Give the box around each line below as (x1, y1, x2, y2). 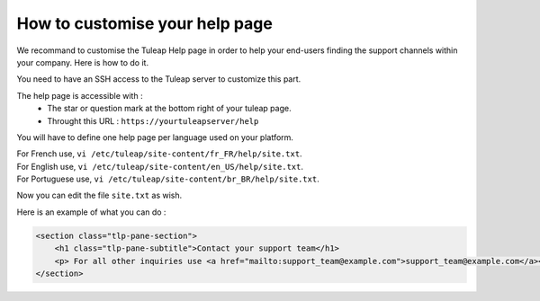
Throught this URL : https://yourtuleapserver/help (47, 115, 259, 126)
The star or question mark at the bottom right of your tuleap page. (47, 103, 292, 114)
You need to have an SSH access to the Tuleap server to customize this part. (16, 74, 301, 84)
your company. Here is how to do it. (16, 57, 148, 67)
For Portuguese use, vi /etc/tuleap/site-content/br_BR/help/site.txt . (16, 173, 319, 184)
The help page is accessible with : (16, 90, 143, 101)
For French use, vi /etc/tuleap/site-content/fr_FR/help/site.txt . (16, 148, 302, 159)
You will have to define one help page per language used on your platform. (16, 131, 294, 143)
